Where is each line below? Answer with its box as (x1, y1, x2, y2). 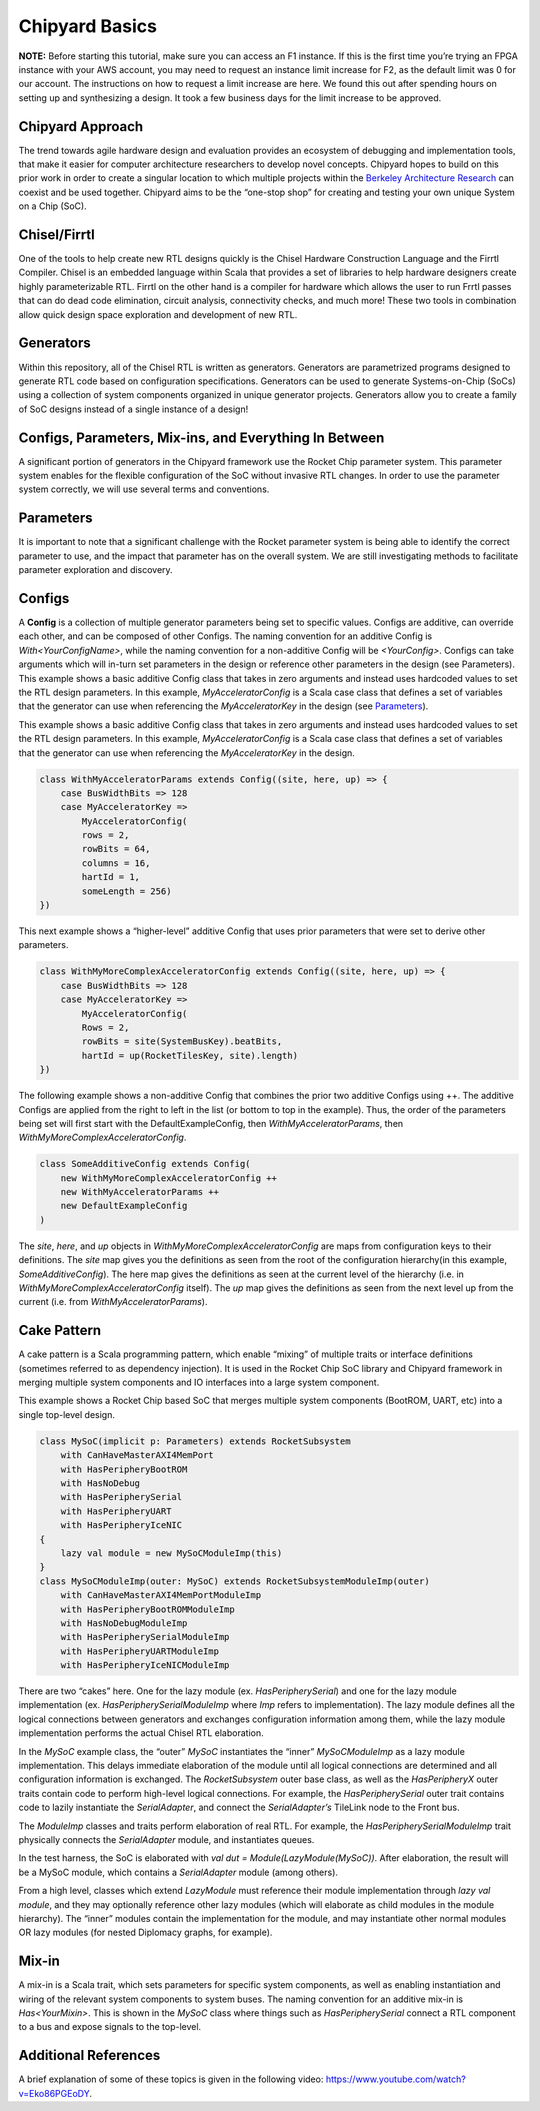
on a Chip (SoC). (18, 200, 87, 212)
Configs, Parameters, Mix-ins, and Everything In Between (18, 429, 385, 446)
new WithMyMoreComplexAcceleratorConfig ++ (60, 1172, 277, 1184)
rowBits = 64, (81, 843, 151, 855)
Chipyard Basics (18, 15, 157, 37)
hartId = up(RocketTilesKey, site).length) (81, 1050, 299, 1061)
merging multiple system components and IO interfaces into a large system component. (18, 1376, 380, 1389)
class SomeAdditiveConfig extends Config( (39, 1158, 251, 1170)
